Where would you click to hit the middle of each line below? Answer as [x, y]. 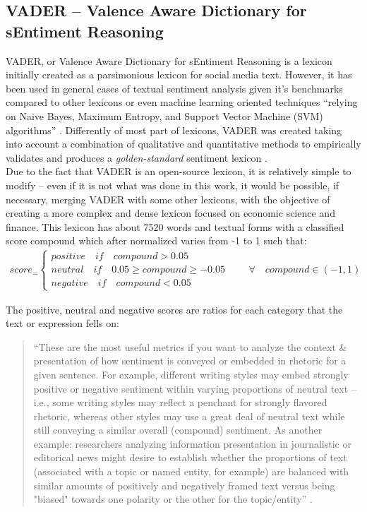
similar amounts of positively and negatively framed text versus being [184, 485]
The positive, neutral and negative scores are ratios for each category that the [174, 309]
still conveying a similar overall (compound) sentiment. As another [178, 430]
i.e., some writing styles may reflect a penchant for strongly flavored [180, 402]
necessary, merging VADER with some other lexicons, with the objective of [168, 199]
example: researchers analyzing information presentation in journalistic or [192, 443]
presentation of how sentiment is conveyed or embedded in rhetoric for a [190, 361]
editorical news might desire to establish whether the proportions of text [190, 457]
